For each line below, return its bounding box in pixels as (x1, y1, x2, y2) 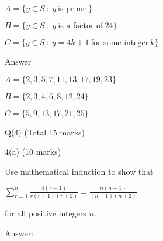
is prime (58, 5, 87, 13)
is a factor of (58, 22, 103, 30)
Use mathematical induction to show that (5, 165, 154, 177)
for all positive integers (5, 207, 86, 219)
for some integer (91, 39, 149, 47)
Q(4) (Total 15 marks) (5, 125, 85, 138)
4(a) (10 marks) (5, 145, 61, 158)
